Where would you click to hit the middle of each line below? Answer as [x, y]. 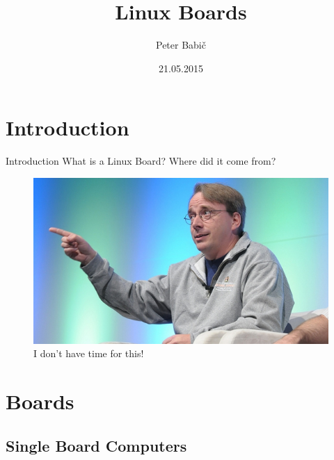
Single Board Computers [96, 445]
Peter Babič [181, 45]
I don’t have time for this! [89, 353]
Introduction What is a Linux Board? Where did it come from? [141, 161]
